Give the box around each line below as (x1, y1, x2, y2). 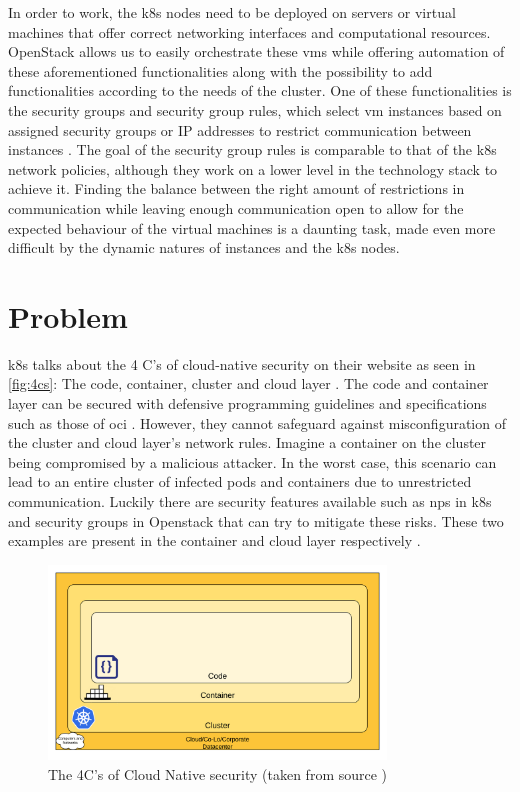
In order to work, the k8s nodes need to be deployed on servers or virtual (8, 2, 456, 22)
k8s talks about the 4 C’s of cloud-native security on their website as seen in (8, 353, 476, 374)
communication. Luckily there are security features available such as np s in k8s (8, 491, 492, 511)
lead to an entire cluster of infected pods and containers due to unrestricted (8, 471, 472, 492)
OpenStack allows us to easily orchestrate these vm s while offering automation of (8, 41, 505, 62)
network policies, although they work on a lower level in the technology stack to (8, 158, 498, 179)
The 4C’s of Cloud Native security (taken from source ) (48, 763, 388, 784)
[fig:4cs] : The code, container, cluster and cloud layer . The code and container (8, 373, 489, 394)
